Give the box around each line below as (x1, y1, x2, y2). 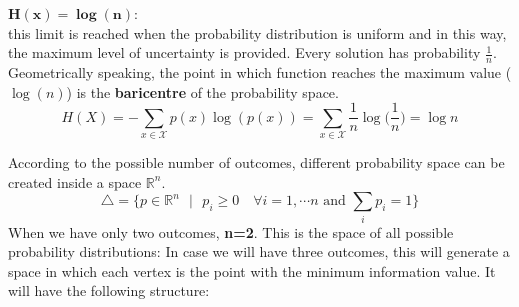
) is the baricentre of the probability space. (66, 81, 339, 102)
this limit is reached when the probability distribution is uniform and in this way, (8, 22, 507, 43)
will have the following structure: (8, 280, 210, 301)
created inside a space (8, 171, 142, 192)
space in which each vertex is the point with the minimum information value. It (8, 260, 496, 281)
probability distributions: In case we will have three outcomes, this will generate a (8, 241, 510, 262)
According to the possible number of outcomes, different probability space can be (8, 152, 505, 172)
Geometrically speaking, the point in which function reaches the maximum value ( (8, 62, 512, 83)
